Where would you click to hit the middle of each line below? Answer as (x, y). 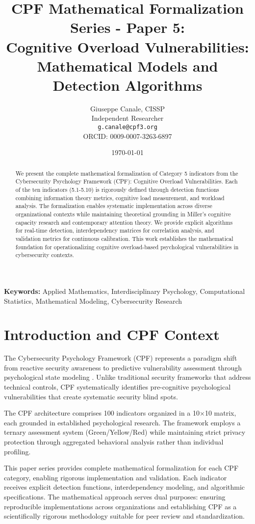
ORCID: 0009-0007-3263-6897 (127, 136)
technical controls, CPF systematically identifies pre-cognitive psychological (117, 387)
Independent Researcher (127, 118)
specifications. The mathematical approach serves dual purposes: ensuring (115, 496)
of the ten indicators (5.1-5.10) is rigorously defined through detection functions (117, 190)
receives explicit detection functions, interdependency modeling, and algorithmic (125, 487)
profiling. (17, 451)
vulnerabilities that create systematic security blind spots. (91, 396)
